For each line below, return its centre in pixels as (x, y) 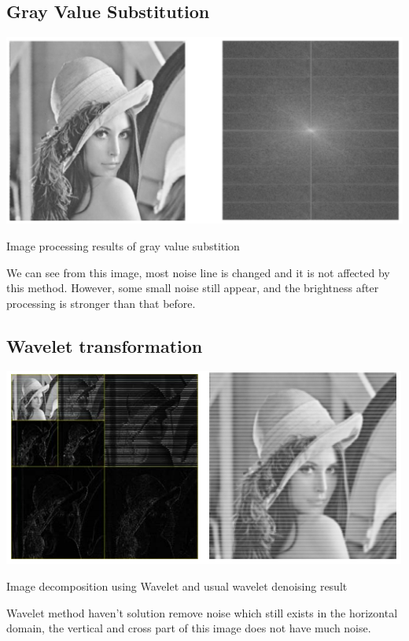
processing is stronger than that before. (101, 303)
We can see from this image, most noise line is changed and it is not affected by (198, 272)
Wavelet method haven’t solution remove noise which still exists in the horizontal (202, 612)
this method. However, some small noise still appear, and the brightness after (193, 288)
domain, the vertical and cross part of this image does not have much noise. (189, 628)
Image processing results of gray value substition (123, 245)
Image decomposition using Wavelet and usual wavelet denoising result (177, 586)
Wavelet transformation (105, 345)
